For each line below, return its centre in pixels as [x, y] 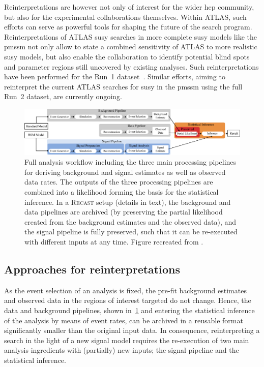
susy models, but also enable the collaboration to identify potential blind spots [127, 56]
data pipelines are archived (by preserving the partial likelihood [124, 212]
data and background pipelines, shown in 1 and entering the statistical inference [129, 310]
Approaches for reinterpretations [92, 269]
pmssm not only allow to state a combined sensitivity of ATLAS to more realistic [131, 47]
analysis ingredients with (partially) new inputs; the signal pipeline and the [122, 350]
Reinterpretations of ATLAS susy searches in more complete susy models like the [130, 36]
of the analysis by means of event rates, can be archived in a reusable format [124, 320]
